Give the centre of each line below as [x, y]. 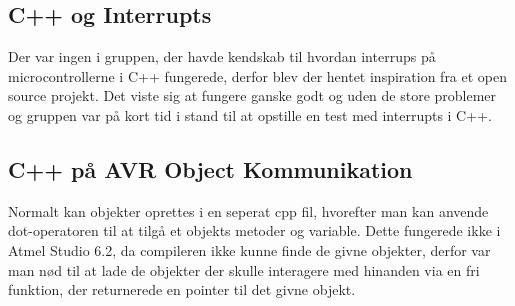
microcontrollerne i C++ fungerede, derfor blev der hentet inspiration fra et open [258, 75]
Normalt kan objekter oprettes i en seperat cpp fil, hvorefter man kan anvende [248, 210]
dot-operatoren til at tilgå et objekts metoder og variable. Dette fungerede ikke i [254, 230]
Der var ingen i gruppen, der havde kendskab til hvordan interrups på [222, 56]
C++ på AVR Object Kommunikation [210, 168]
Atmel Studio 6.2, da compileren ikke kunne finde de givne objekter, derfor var [249, 249]
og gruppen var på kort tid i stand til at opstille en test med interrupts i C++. [250, 114]
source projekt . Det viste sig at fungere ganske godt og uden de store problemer [252, 95]
